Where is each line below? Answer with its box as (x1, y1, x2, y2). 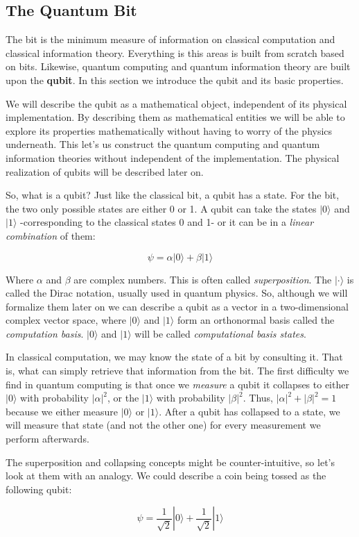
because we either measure (6, 404, 118, 418)
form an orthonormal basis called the (177, 313, 335, 327)
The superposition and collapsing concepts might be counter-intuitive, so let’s (6, 454, 335, 469)
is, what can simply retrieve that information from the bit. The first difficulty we (6, 363, 349, 378)
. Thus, (243, 390, 273, 405)
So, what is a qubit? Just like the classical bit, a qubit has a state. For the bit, (6, 188, 340, 202)
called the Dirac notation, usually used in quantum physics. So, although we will (6, 286, 348, 300)
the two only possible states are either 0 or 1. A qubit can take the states (6, 201, 317, 215)
